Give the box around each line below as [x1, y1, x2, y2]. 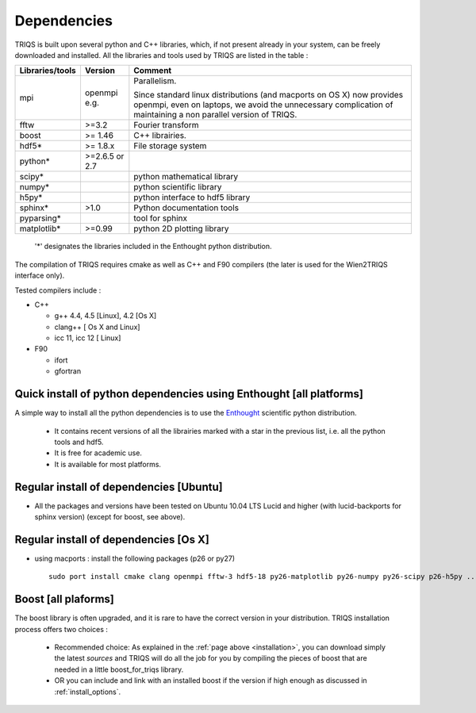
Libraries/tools [19, 65, 77, 76]
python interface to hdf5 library [133, 192, 251, 203]
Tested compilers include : [14, 286, 102, 295]
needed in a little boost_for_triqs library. [54, 665, 184, 674]
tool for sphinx [133, 213, 188, 224]
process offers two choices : [14, 624, 109, 634]
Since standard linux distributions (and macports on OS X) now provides [133, 90, 404, 101]
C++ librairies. [133, 130, 186, 141]
